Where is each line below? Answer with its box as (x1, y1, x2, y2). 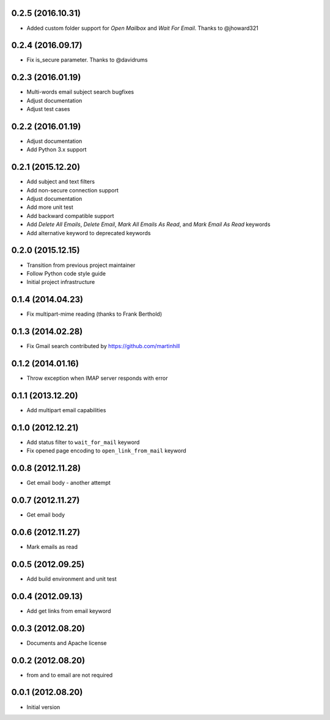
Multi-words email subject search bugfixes (26, 89, 134, 96)
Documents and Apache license (26, 639, 107, 647)
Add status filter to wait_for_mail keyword (26, 438, 140, 446)
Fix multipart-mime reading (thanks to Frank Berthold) (26, 310, 163, 318)
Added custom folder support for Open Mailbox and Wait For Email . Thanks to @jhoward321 (26, 24, 259, 32)
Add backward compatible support (26, 212, 114, 219)
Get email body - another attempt (26, 479, 111, 487)
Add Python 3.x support (26, 146, 87, 153)
